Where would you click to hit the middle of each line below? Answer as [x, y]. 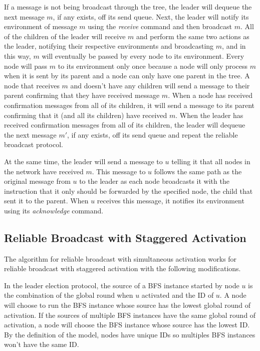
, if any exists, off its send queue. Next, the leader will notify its [151, 16]
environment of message [41, 26]
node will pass [26, 66]
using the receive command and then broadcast [160, 26]
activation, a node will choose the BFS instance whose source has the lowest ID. [127, 325]
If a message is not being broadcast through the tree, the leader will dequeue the [128, 7]
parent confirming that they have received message [82, 95]
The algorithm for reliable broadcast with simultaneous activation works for [120, 258]
